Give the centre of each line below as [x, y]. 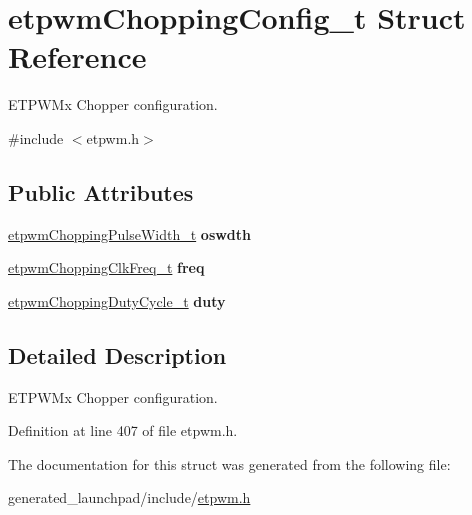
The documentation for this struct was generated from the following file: [229, 463]
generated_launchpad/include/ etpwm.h [129, 497]
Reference [77, 56]
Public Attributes [101, 191]
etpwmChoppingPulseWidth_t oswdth [130, 233]
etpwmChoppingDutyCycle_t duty [117, 300]
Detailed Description [117, 354]
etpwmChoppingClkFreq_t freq [106, 267]
